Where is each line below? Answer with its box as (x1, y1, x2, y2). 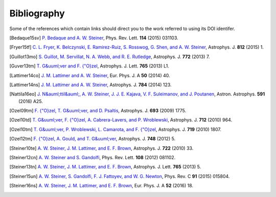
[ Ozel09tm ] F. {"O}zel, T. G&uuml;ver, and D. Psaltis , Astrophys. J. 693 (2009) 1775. (9, 108, 187, 114)
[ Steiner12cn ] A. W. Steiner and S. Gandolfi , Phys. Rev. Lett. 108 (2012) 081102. (9, 155, 176, 161)
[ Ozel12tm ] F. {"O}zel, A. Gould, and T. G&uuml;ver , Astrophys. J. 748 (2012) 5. (9, 136, 176, 142)
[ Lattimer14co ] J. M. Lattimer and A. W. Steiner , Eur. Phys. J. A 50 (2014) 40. (9, 72, 171, 79)
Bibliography (9, 8, 65, 19)
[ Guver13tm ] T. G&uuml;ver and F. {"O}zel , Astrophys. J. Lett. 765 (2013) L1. (9, 63, 170, 69)
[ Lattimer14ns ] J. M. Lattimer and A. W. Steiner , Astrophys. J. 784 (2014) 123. (9, 82, 172, 88)
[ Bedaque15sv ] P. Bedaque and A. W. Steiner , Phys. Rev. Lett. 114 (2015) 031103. (9, 35, 178, 41)
